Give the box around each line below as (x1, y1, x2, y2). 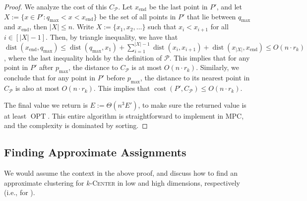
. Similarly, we (196, 62, 239, 72)
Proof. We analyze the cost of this (4, 1, 107, 11)
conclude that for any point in (4, 72, 96, 83)
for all (210, 21, 229, 32)
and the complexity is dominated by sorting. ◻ (4, 120, 148, 131)
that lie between (187, 11, 236, 21)
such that (148, 21, 177, 32)
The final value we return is (4, 99, 88, 110)
